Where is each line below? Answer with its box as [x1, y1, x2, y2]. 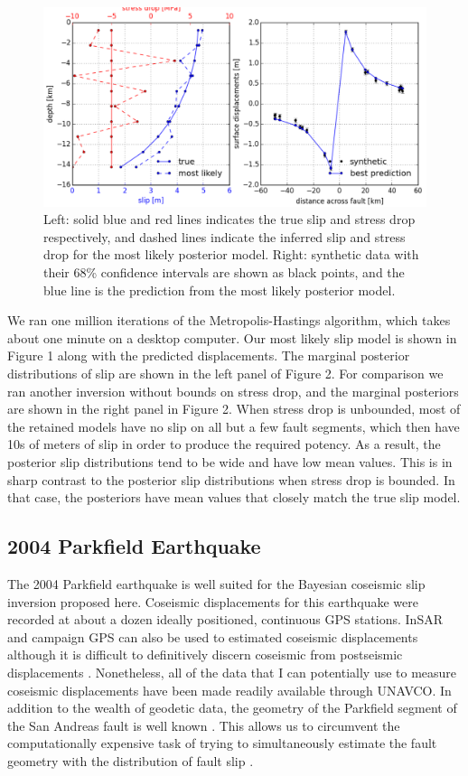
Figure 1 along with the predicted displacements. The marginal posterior [7, 346, 410, 365]
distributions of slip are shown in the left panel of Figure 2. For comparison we [7, 364, 444, 383]
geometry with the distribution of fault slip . [7, 751, 254, 770]
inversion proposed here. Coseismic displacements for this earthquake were [7, 592, 418, 611]
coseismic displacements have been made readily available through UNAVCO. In [7, 680, 452, 699]
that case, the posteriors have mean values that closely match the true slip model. [7, 488, 461, 507]
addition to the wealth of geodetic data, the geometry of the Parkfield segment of [7, 698, 457, 717]
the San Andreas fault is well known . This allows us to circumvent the [7, 715, 400, 734]
